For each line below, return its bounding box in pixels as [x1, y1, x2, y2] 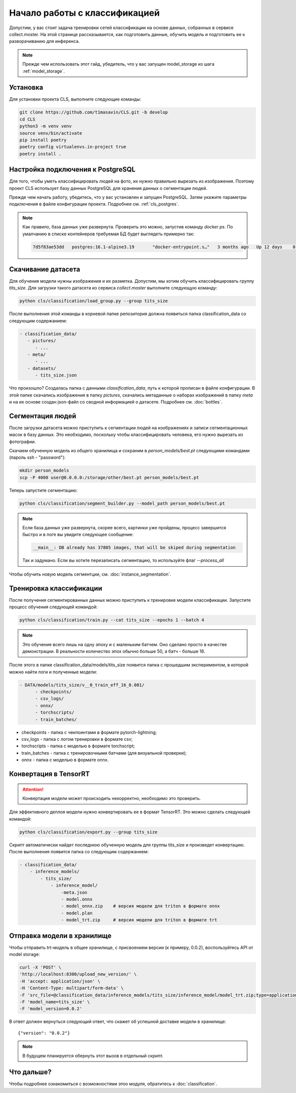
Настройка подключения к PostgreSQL [9, 165, 136, 174]
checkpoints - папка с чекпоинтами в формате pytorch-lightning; [21, 729, 157, 735]
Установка [9, 83, 43, 92]
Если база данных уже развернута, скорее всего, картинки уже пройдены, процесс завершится [22, 525, 226, 531]
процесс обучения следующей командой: [9, 604, 98, 610]
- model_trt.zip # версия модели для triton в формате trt [61, 917, 218, 923]
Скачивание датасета [9, 265, 80, 273]
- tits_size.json [35, 372, 77, 378]
